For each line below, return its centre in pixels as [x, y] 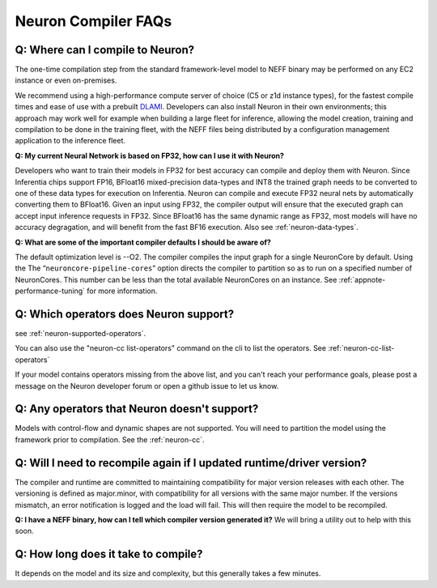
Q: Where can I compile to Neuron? [105, 50]
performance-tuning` [50, 291]
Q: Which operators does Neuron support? [125, 314]
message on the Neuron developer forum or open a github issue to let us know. [147, 386]
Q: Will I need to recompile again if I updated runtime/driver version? [191, 463]
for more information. [122, 291]
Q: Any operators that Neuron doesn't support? [137, 409]
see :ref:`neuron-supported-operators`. [81, 333]
